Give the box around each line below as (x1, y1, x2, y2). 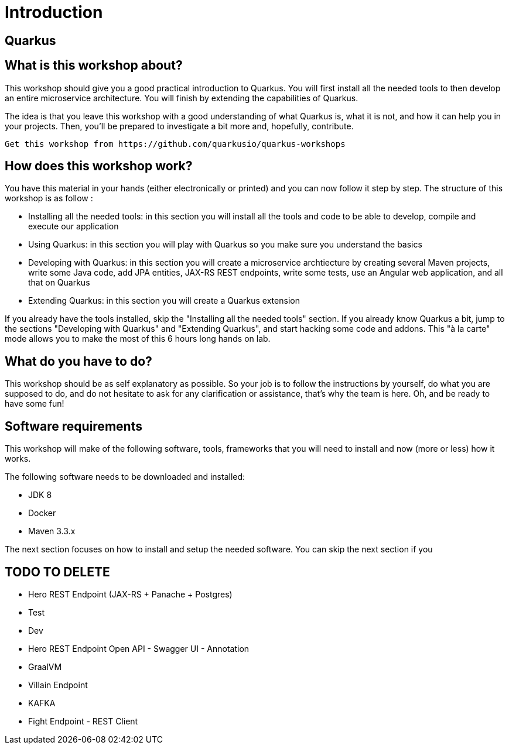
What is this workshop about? (5, 58, 183, 73)
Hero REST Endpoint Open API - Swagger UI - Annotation (28, 643, 250, 654)
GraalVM (28, 661, 62, 672)
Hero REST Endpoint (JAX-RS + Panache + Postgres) (28, 589, 233, 599)
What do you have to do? (5, 353, 152, 369)
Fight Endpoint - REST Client (28, 716, 138, 726)
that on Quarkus (28, 277, 90, 288)
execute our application (28, 221, 119, 232)
